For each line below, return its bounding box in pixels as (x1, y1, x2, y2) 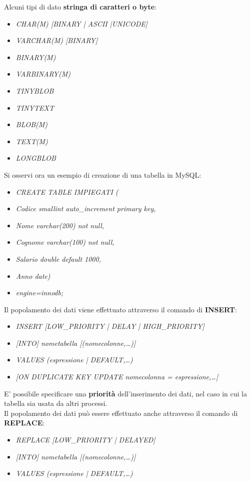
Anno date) (15, 270, 50, 281)
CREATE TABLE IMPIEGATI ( (15, 186, 118, 197)
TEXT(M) (15, 136, 48, 146)
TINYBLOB (15, 85, 54, 96)
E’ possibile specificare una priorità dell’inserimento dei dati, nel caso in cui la (4, 388, 247, 398)
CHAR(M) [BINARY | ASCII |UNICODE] (15, 18, 147, 29)
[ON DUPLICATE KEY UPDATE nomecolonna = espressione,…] (15, 371, 218, 382)
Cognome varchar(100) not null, (15, 237, 114, 247)
